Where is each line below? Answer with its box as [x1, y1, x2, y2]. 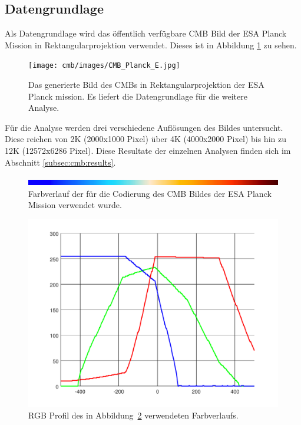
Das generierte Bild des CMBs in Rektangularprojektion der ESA [28, 78, 264, 91]
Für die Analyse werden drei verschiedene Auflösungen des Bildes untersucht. [5, 121, 283, 133]
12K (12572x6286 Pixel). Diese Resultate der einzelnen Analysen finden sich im [5, 144, 291, 157]
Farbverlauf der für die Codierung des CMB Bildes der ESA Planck [28, 187, 272, 199]
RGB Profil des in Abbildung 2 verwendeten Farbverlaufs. [28, 408, 239, 421]
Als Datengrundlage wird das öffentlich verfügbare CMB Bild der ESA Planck [5, 27, 287, 39]
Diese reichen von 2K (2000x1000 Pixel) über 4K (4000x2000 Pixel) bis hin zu [5, 133, 286, 145]
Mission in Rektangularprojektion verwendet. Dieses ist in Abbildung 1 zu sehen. [5, 38, 297, 51]
